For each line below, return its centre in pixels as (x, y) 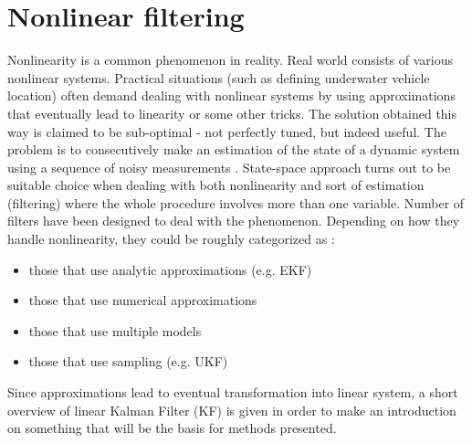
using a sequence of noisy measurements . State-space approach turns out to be (229, 167)
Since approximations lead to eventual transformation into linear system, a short (233, 392)
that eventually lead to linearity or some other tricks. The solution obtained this (232, 113)
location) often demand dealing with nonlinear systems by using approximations (231, 95)
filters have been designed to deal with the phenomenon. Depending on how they (234, 221)
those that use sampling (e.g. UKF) (128, 361)
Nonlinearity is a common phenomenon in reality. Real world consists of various (231, 60)
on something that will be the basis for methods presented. (172, 428)
